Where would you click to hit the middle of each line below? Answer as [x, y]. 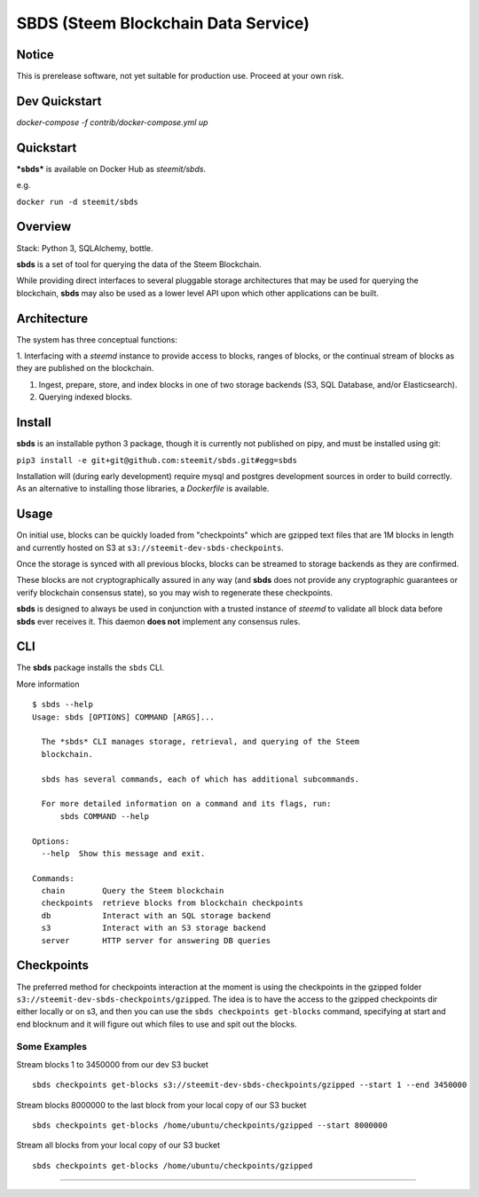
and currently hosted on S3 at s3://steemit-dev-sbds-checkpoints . [150, 547]
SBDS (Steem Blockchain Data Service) [163, 23]
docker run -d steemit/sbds [78, 201]
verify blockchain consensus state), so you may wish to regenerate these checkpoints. [174, 592]
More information [48, 684]
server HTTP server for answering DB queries [156, 940]
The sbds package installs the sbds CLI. [90, 668]
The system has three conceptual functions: [97, 339]
